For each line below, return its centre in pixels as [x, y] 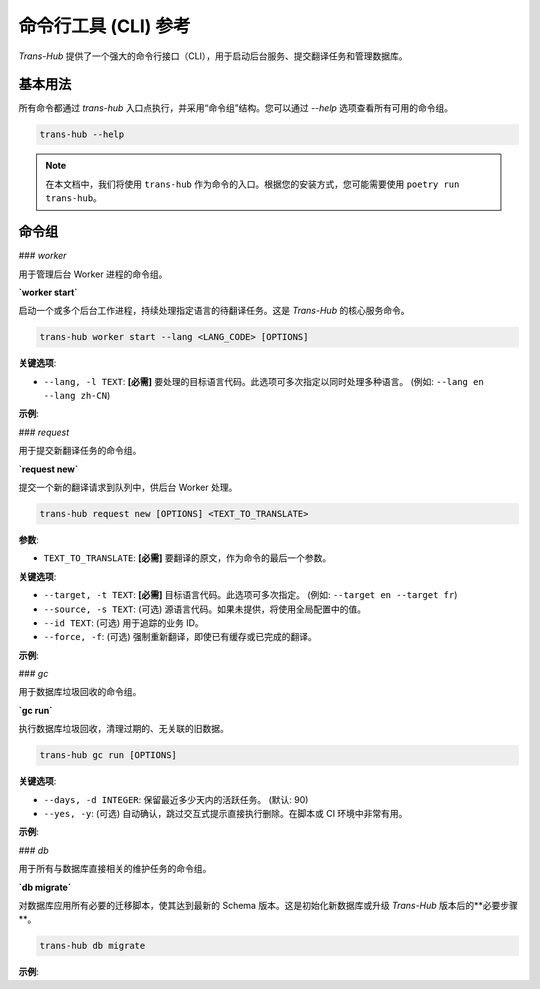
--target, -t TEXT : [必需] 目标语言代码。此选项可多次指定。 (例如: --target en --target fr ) [250, 595]
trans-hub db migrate [92, 946]
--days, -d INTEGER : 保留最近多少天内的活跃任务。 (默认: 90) [176, 799]
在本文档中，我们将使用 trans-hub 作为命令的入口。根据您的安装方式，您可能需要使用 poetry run [252, 184]
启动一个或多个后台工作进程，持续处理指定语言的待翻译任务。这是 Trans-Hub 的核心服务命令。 [214, 311]
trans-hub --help [82, 134]
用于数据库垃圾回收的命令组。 [80, 692]
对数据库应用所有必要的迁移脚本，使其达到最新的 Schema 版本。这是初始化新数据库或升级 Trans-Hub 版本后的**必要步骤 [268, 905]
